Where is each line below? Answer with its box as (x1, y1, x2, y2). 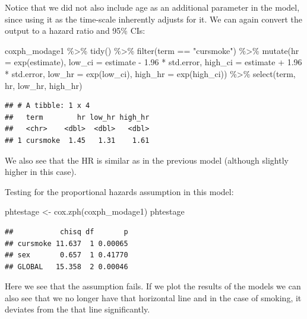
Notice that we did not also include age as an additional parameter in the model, (5, 1, 300, 13)
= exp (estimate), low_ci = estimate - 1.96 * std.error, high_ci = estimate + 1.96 (5, 56, 302, 68)
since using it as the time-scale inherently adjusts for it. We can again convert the (5, 12, 303, 25)
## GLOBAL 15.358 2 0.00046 (5, 262, 128, 271)
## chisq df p (5, 227, 128, 236)
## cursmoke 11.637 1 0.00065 (5, 239, 128, 248)
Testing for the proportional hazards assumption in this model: (5, 185, 234, 197)
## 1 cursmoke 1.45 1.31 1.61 (5, 136, 150, 145)
